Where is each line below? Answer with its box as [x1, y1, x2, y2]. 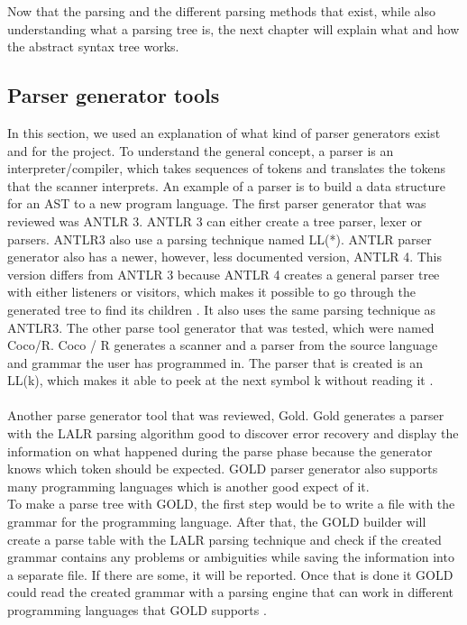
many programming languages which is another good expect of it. [7, 476, 370, 495]
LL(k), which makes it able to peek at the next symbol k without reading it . [7, 371, 434, 390]
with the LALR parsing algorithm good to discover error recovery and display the [7, 424, 459, 443]
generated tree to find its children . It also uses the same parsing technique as [7, 299, 436, 318]
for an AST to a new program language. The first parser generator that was [7, 194, 426, 213]
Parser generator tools [7, 81, 220, 109]
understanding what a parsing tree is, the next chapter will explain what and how [7, 19, 460, 38]
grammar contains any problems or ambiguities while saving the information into [7, 547, 454, 566]
